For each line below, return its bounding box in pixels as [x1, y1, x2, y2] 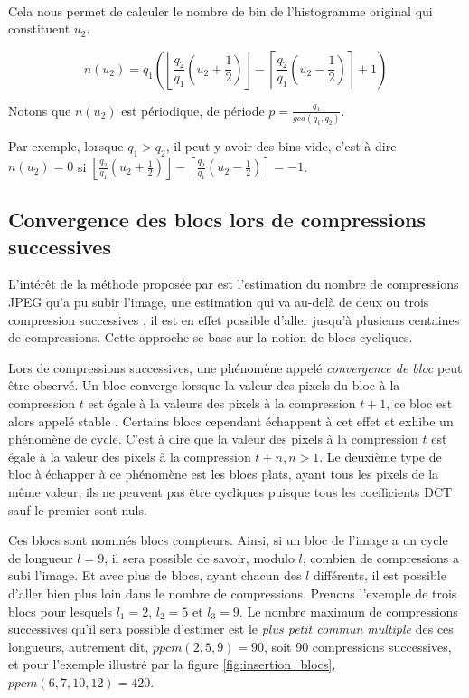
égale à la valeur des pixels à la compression [8, 446, 251, 465]
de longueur [8, 548, 73, 567]
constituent [8, 19, 70, 38]
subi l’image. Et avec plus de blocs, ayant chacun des [8, 566, 302, 585]
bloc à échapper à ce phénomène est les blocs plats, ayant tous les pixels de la [8, 464, 439, 483]
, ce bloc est [386, 394, 453, 413]
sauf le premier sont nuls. [8, 500, 147, 519]
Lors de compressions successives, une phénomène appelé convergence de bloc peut [8, 358, 463, 377]
